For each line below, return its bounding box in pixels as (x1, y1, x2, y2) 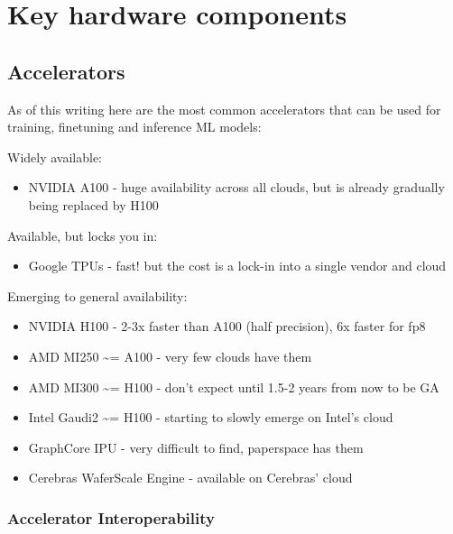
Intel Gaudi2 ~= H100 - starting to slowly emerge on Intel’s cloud (28, 408, 393, 427)
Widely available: (7, 147, 103, 166)
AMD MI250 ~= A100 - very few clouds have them (28, 346, 312, 365)
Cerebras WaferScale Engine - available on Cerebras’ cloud (28, 468, 353, 487)
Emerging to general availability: (7, 286, 188, 305)
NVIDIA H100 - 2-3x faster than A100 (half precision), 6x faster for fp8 (28, 317, 426, 336)
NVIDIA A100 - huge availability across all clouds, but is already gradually (28, 178, 445, 197)
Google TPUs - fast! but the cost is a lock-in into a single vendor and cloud (28, 256, 447, 275)
